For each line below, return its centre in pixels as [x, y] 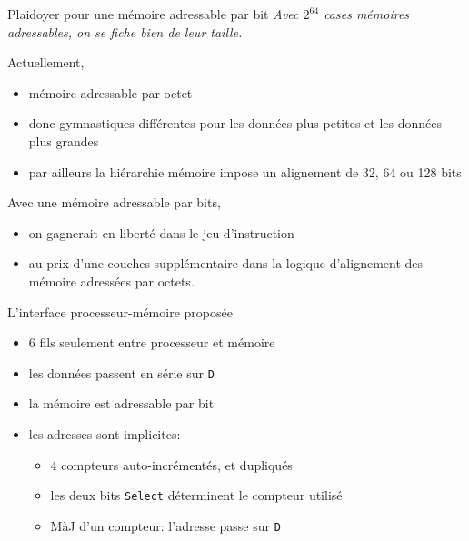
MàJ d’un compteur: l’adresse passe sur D [165, 525]
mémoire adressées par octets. [111, 281]
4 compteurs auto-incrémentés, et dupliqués [171, 464]
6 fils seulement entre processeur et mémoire [152, 342]
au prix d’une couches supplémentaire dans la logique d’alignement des [226, 263]
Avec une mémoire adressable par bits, [114, 202]
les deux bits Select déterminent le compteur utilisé [196, 495]
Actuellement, [46, 62]
